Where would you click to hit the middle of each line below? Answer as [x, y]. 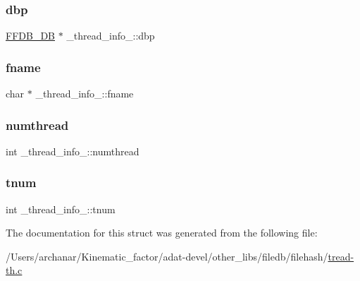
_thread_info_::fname [85, 94]
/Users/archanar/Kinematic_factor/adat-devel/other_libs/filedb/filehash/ [167, 256]
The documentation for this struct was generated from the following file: [162, 233]
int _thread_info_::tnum [61, 209]
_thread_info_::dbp [111, 36]
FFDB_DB [30, 36]
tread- [341, 256]
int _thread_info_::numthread [73, 151]
